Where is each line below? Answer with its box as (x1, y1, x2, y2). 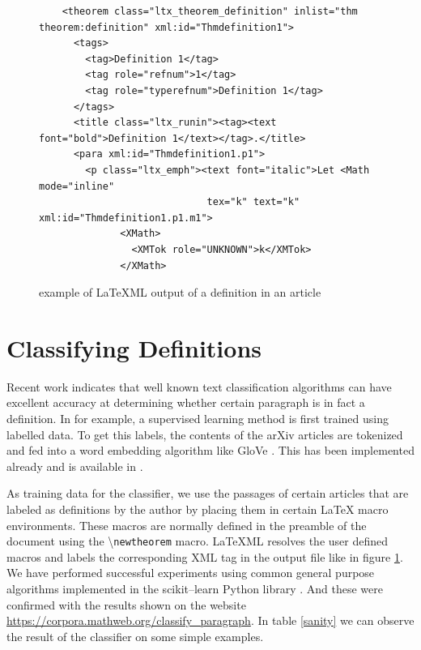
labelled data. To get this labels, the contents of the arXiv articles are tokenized (6, 425, 403, 443)
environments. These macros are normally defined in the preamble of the (6, 516, 367, 533)
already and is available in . (6, 457, 143, 474)
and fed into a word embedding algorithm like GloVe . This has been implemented (6, 442, 415, 459)
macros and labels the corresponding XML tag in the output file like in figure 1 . (6, 548, 403, 565)
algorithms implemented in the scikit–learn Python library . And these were (6, 580, 383, 597)
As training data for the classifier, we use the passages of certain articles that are (6, 485, 409, 502)
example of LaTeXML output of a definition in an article (39, 284, 321, 301)
